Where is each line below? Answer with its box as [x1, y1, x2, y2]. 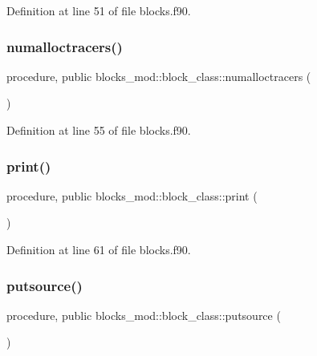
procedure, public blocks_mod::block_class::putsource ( [6, 306, 281, 323]
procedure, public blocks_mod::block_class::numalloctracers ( [6, 67, 311, 84]
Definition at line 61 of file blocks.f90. [6, 241, 191, 257]
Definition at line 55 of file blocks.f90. [6, 122, 191, 138]
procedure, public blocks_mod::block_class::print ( [6, 187, 258, 204]
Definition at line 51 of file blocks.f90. [6, 2, 191, 18]
